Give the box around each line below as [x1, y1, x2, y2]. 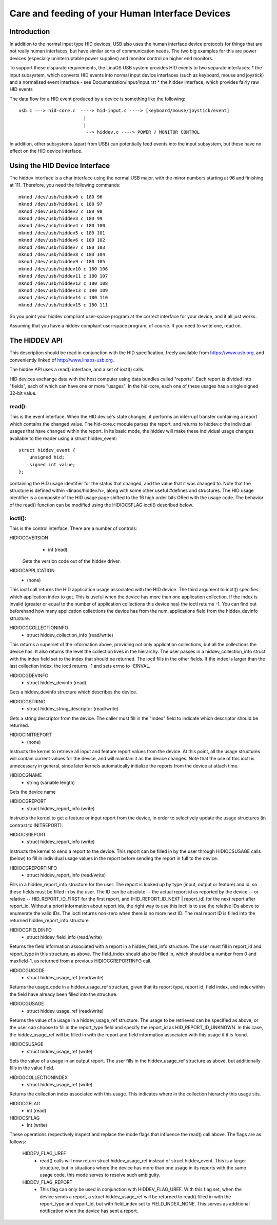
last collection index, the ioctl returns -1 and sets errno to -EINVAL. [9, 663, 151, 669]
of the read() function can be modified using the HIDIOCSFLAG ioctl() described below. [9, 502, 193, 508]
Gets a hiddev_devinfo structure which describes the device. [9, 689, 137, 695]
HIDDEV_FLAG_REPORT [22, 1179, 73, 1185]
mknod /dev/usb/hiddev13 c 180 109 [18, 287, 108, 293]
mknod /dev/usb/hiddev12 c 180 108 [18, 280, 108, 286]
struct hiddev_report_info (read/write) [27, 872, 106, 878]
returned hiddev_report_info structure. [9, 918, 90, 924]
